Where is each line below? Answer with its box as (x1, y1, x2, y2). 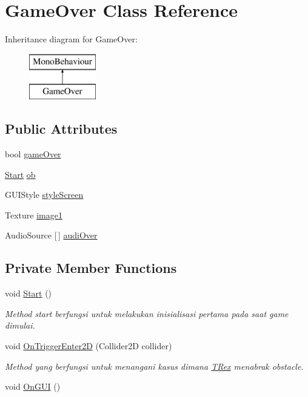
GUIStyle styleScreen (5, 188, 84, 201)
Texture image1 (5, 208, 62, 221)
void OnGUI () (5, 380, 61, 393)
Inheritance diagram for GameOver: (5, 33, 138, 45)
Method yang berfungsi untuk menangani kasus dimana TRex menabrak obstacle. (5, 359, 304, 372)
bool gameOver (5, 148, 61, 160)
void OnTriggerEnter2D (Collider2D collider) (5, 340, 172, 352)
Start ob (5, 168, 36, 180)
